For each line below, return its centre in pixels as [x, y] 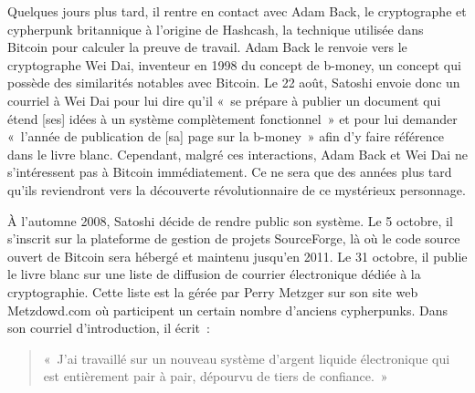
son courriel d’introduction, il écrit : [109, 328]
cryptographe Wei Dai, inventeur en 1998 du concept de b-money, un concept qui [234, 64]
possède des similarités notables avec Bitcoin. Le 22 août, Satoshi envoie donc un [234, 83]
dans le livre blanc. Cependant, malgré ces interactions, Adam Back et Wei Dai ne [237, 154]
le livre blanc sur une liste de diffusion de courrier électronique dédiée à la [214, 274]
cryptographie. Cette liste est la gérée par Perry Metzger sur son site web [213, 291]
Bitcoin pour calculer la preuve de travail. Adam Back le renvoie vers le [207, 47]
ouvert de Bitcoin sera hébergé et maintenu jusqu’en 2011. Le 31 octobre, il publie [237, 256]
